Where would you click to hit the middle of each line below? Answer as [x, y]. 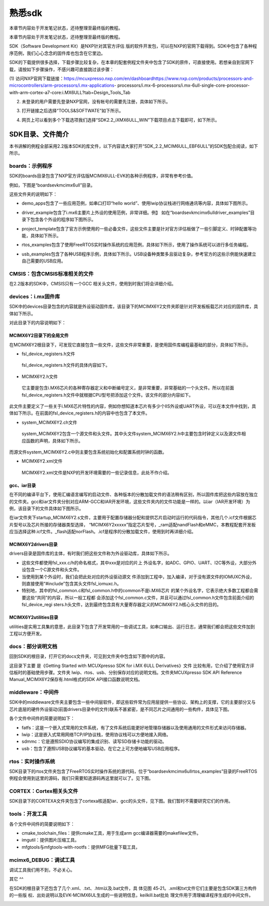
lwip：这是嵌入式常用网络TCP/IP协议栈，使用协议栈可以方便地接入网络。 [96, 734]
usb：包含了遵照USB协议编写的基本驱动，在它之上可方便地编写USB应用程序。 [102, 748]
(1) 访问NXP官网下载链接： [37, 78]
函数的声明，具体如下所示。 [54, 441]
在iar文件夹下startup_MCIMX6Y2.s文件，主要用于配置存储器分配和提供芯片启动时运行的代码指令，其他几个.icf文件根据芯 [133, 518]
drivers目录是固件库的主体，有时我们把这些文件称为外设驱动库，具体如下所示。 [90, 553]
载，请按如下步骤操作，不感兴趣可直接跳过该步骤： [62, 69]
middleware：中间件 [34, 692]
